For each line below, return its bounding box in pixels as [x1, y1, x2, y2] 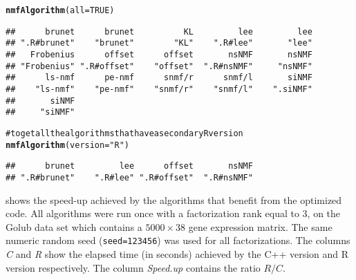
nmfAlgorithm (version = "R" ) [6, 140, 130, 150]
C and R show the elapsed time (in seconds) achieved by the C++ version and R [6, 246, 349, 261]
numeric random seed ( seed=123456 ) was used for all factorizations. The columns [6, 233, 350, 248]
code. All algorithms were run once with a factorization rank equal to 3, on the [6, 206, 341, 221]
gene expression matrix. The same [188, 219, 332, 234]
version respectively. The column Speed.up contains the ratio [6, 260, 261, 274]
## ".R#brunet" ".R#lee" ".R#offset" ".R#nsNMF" [6, 172, 253, 183]
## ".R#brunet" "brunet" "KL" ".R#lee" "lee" [6, 38, 312, 48]
